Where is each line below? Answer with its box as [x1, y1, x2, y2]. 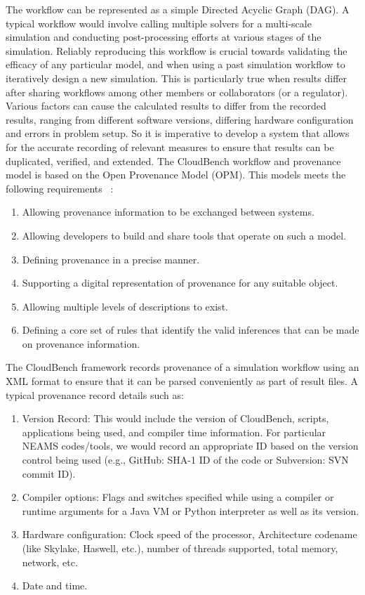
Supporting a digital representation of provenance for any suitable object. [22, 275, 338, 290]
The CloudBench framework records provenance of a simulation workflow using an [6, 360, 359, 374]
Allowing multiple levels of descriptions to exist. [22, 299, 228, 313]
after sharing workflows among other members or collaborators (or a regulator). [6, 84, 348, 99]
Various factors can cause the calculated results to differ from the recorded [6, 98, 326, 113]
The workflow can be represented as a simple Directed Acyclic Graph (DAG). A [6, 2, 350, 16]
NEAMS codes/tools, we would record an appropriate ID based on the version [22, 438, 359, 453]
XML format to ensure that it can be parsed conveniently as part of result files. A [6, 374, 359, 388]
